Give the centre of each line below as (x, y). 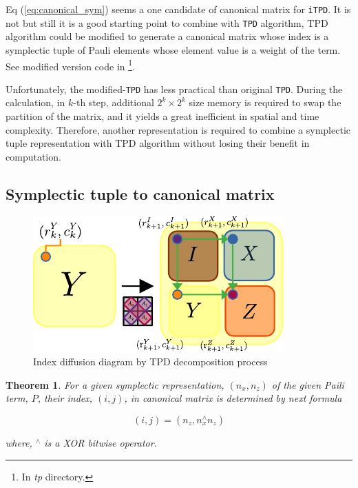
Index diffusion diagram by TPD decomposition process (150, 362)
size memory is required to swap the (265, 102)
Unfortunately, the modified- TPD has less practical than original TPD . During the (174, 89)
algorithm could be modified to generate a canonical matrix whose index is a (167, 36)
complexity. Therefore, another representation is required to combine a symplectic (178, 129)
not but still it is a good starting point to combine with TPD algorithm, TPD (167, 22)
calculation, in (35, 102)
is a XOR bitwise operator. (101, 442)
